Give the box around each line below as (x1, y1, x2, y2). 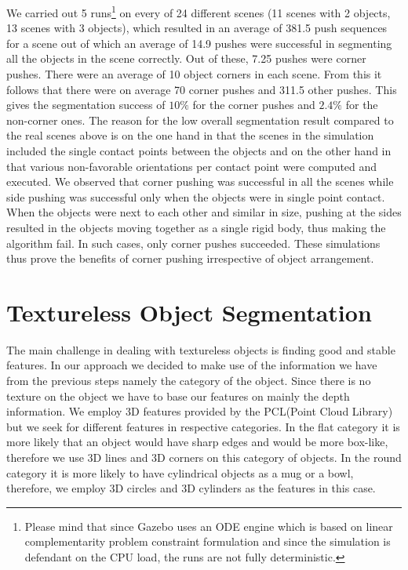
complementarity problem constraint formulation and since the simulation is (24, 533, 391, 550)
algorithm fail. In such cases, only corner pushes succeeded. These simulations (6, 234, 381, 251)
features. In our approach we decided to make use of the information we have (6, 357, 377, 373)
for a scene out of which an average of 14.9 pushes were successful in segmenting (6, 34, 392, 51)
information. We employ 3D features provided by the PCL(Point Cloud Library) (6, 403, 393, 419)
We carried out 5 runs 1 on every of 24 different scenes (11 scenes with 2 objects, (6, 2, 391, 20)
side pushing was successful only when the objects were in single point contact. (6, 188, 385, 205)
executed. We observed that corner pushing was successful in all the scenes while (6, 173, 394, 190)
